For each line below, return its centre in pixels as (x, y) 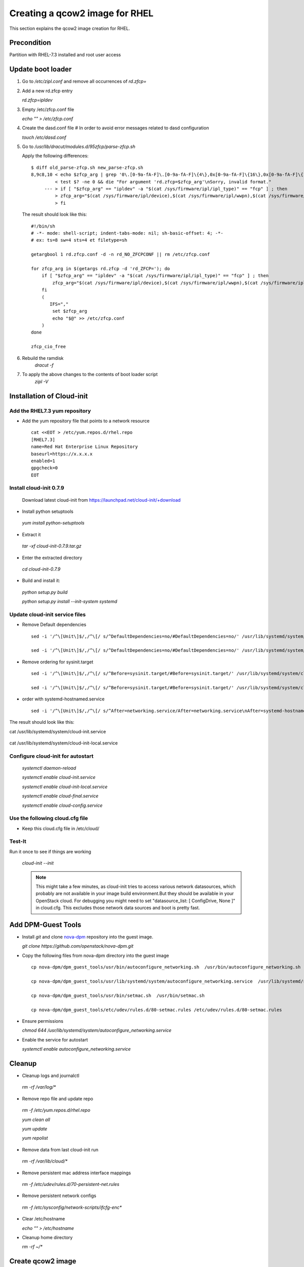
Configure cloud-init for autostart (51, 756)
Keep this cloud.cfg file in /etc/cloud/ (61, 828)
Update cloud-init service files (48, 614)
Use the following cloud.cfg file (49, 818)
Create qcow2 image (43, 1261)
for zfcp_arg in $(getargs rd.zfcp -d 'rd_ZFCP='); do (101, 268)
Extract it (31, 534)
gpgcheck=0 (45, 468)
